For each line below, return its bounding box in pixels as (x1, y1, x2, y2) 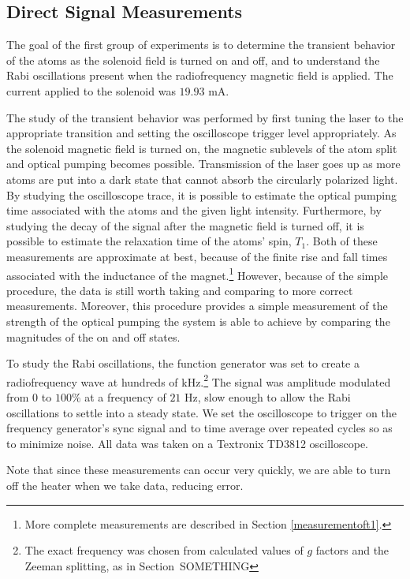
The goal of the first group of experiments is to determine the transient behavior (6, 36, 396, 53)
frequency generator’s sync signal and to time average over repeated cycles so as (6, 420, 393, 436)
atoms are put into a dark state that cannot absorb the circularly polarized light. (6, 170, 398, 187)
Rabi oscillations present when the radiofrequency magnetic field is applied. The (6, 67, 393, 84)
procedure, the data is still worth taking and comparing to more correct (6, 282, 353, 298)
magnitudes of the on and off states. (6, 328, 181, 345)
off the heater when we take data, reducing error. (6, 476, 244, 493)
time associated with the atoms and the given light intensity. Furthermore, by (6, 202, 382, 219)
